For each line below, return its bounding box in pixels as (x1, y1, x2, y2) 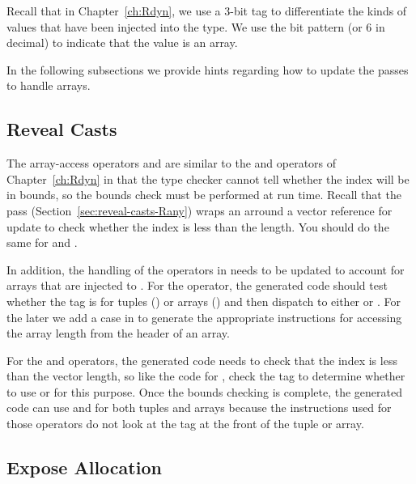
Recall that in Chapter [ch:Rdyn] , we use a (6, 2, 221, 19)
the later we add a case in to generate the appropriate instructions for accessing (6, 308, 402, 325)
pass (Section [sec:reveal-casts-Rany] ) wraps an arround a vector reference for (6, 202, 393, 219)
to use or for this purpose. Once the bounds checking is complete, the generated (6, 383, 402, 400)
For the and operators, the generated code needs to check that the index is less (6, 351, 397, 368)
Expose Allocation (6, 455, 162, 480)
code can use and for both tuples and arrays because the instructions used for (6, 399, 392, 416)
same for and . (6, 234, 78, 251)
